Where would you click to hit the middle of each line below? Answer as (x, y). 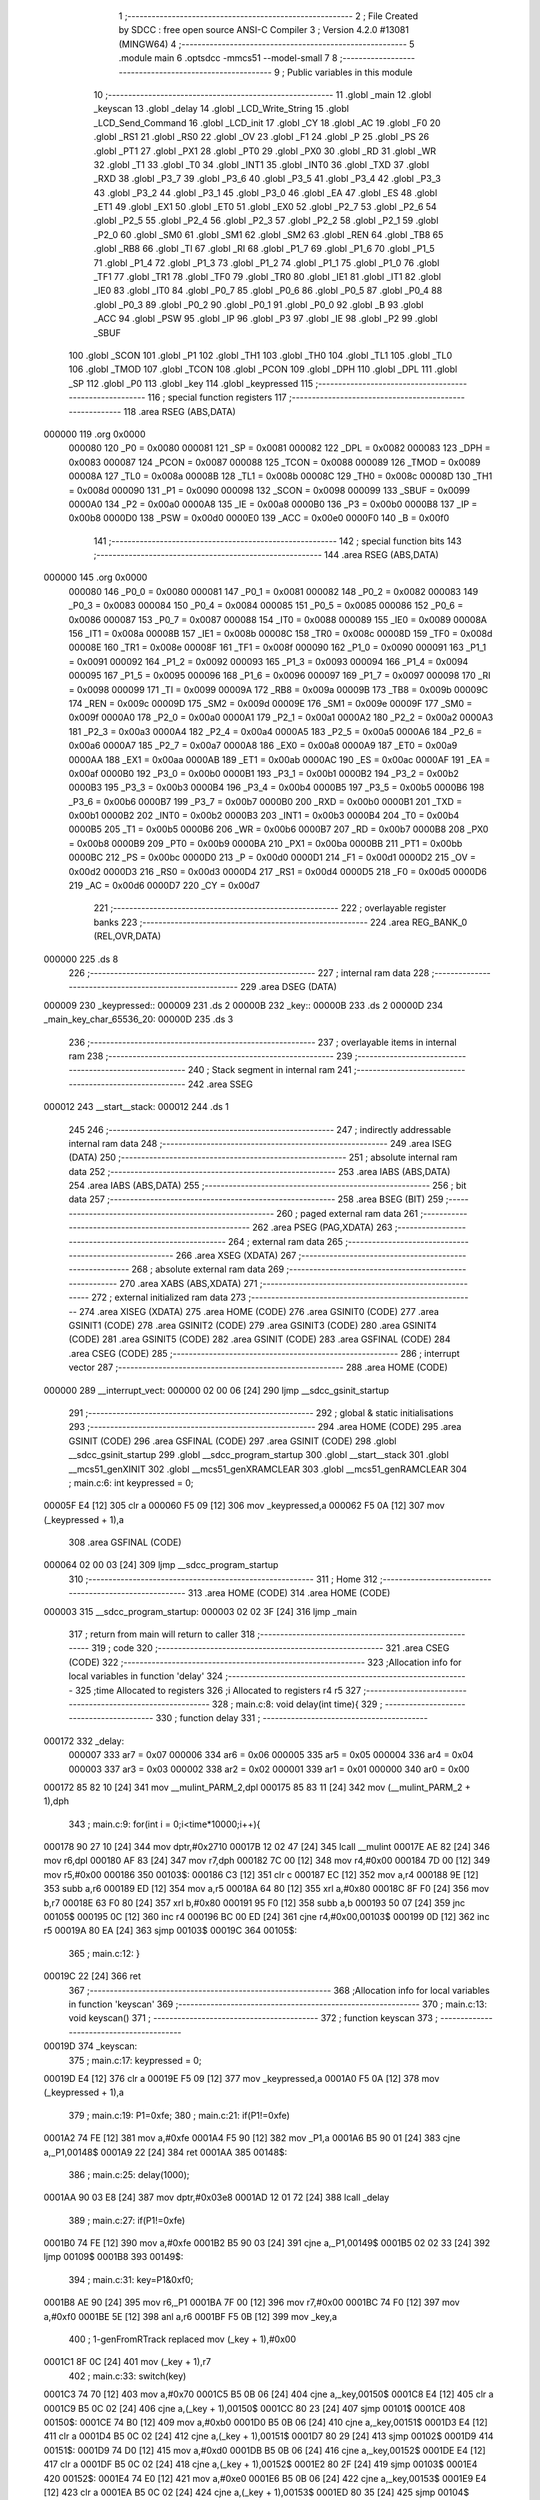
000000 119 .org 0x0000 (94, 434)
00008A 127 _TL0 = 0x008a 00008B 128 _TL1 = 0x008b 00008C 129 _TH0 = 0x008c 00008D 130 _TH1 (280, 476)
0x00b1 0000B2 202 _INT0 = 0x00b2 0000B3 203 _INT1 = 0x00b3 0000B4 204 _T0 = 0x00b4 (264, 816)
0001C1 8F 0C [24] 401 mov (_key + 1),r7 (127, 2362)
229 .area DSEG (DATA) (288, 987)
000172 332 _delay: (84, 1741)
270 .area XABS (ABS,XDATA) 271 (188, 1283)
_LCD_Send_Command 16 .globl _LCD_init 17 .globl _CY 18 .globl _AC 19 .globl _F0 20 (267, 122)
